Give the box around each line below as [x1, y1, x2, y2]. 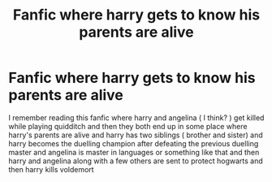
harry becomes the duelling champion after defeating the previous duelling [8, 138, 259, 148]
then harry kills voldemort [8, 164, 95, 174]
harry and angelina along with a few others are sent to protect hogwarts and [8, 156, 264, 166]
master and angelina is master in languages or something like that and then [8, 147, 260, 157]
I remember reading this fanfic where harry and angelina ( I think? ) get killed [8, 112, 265, 123]
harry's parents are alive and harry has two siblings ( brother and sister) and [8, 130, 264, 140]
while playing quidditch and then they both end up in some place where [8, 121, 248, 131]
